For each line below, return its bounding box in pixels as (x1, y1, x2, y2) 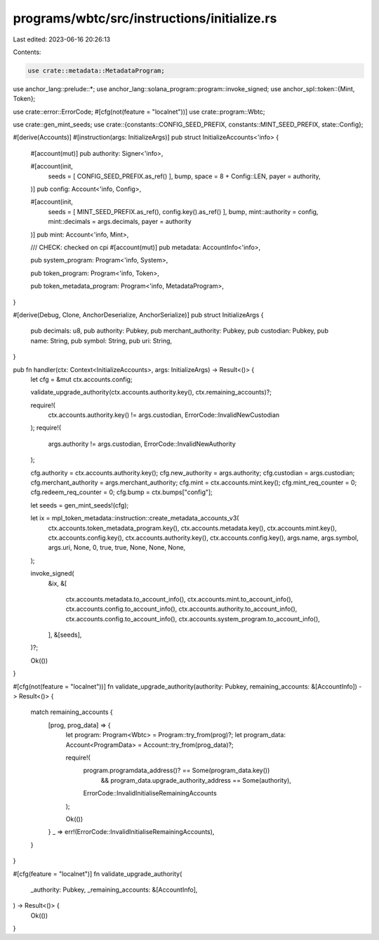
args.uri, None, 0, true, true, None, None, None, (48, 543, 186, 552)
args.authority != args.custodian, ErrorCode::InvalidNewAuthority (48, 439, 237, 448)
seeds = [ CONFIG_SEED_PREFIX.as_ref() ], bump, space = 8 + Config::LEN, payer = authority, (48, 172, 321, 180)
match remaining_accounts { (30, 708, 113, 716)
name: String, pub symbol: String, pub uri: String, (30, 336, 172, 345)
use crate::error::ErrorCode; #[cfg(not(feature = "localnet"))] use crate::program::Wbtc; (13, 107, 266, 116)
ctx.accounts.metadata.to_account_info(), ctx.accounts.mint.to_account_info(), (65, 595, 293, 603)
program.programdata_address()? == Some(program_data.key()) (83, 766, 270, 775)
